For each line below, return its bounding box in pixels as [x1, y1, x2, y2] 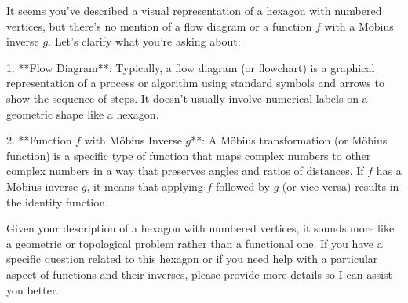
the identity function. [6, 193, 108, 210]
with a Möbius [324, 17, 394, 34]
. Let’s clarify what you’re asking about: [48, 33, 241, 49]
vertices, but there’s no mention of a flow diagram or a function [6, 17, 312, 34]
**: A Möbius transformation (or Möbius [191, 132, 388, 148]
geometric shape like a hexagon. [6, 105, 159, 122]
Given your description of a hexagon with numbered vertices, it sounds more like [6, 220, 395, 236]
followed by [216, 177, 270, 194]
